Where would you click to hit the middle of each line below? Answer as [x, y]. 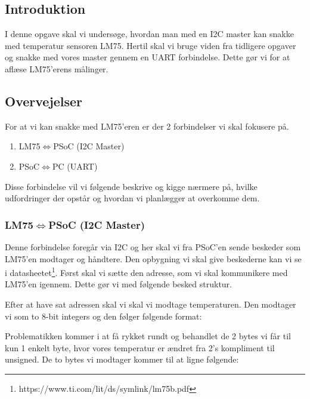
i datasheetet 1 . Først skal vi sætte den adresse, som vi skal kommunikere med [146, 271]
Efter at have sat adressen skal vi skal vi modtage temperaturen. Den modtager [151, 304]
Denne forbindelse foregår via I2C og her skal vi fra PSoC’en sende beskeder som [153, 246]
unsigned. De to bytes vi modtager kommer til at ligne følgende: [122, 359]
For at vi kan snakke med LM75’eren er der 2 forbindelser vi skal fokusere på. [147, 126]
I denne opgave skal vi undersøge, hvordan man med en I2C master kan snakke [149, 34]
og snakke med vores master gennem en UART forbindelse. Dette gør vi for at [148, 57]
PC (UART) [75, 166]
